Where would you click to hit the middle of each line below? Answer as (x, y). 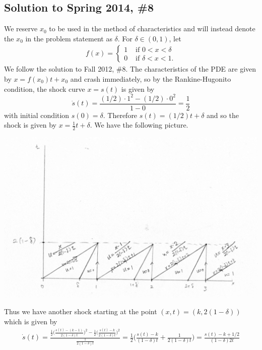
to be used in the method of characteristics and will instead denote (152, 28)
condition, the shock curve (45, 89)
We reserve (21, 28)
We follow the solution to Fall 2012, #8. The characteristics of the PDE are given (130, 69)
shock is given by (30, 125)
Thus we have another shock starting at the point (81, 311)
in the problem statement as (69, 38)
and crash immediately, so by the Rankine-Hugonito (151, 79)
